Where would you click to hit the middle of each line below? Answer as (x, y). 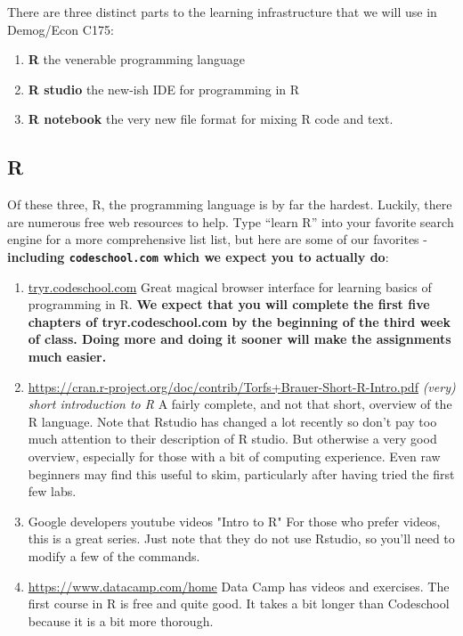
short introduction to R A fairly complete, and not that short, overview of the (240, 404)
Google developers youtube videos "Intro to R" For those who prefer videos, (234, 521)
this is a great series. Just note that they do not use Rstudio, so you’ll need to (241, 538)
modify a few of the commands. (114, 555)
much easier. (67, 356)
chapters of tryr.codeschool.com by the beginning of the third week (240, 321)
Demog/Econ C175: (61, 29)
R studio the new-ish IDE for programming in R (164, 89)
